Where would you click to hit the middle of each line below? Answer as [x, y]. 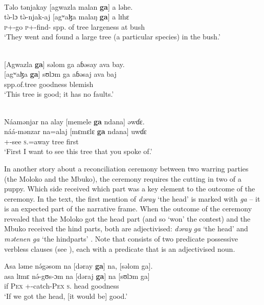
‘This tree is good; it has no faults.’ [59, 94]
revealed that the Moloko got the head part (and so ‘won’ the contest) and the [127, 218]
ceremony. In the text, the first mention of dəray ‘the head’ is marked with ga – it [132, 198]
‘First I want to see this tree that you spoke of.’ [78, 151]
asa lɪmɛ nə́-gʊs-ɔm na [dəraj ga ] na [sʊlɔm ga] [77, 276]
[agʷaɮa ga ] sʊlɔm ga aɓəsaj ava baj [60, 74]
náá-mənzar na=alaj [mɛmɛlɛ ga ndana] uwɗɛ [75, 131]
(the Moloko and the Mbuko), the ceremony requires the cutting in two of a [123, 178]
